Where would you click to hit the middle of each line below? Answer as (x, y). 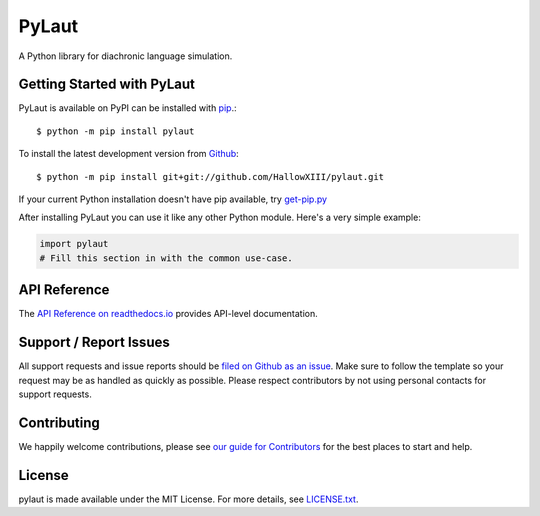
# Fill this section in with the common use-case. (166, 258)
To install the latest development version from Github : (128, 154)
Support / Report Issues (94, 342)
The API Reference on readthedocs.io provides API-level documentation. (168, 314)
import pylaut (74, 244)
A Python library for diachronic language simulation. (125, 56)
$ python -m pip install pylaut (115, 131)
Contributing (59, 422)
